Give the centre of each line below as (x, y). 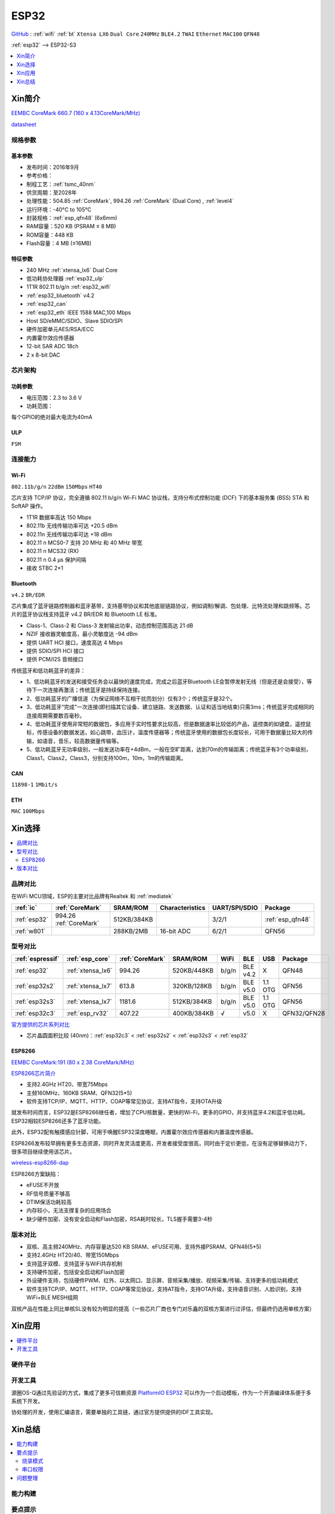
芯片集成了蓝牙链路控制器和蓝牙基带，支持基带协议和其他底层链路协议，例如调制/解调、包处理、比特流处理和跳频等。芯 (161, 606)
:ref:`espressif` (37, 959)
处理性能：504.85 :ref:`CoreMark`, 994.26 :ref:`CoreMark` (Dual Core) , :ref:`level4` (130, 201)
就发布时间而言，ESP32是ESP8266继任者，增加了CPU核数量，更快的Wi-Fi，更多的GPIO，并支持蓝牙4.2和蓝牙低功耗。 (160, 1112)
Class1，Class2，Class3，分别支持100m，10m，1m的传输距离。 (107, 758)
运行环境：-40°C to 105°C (59, 210)
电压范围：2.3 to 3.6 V (54, 397)
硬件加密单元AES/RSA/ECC (60, 329)
